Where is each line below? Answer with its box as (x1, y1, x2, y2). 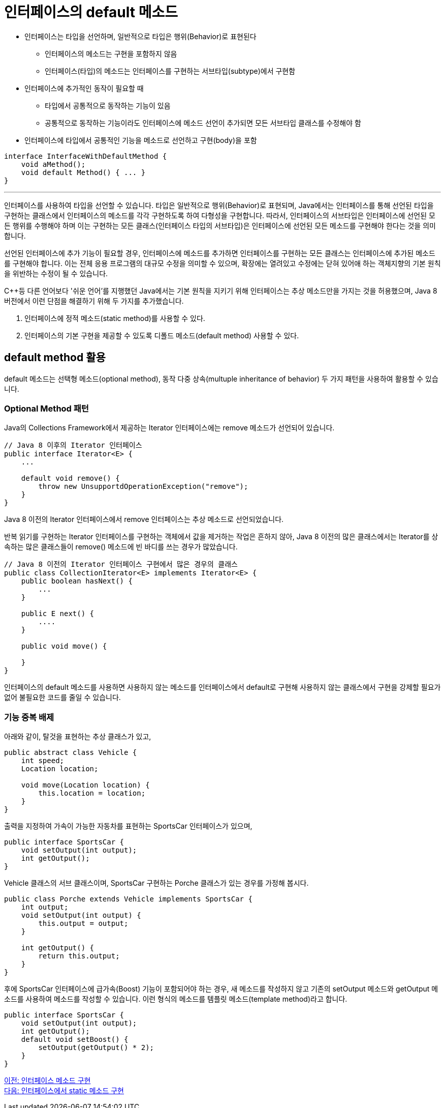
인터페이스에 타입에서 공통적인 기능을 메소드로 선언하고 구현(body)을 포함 (24, 135, 257, 144)
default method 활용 (4, 351, 106, 364)
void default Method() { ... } (21, 168, 146, 177)
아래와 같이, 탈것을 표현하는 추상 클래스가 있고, (4, 732, 151, 741)
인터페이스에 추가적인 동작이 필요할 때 (24, 83, 144, 93)
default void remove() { (21, 474, 120, 483)
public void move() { (21, 642, 107, 651)
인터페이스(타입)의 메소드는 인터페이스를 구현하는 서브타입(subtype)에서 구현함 (45, 66, 296, 75)
